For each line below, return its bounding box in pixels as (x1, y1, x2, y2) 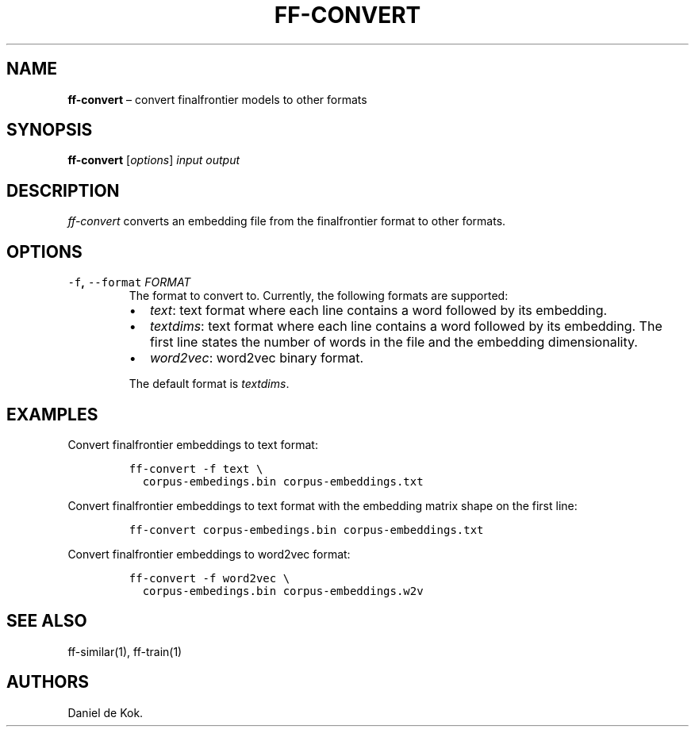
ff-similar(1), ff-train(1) (67, 644, 182, 658)
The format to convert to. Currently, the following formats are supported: (129, 289, 509, 303)
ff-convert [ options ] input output (67, 153, 240, 167)
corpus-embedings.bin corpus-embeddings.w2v (142, 584, 424, 597)
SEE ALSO (6, 611, 87, 631)
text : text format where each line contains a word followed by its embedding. (149, 302, 608, 319)
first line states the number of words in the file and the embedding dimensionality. (149, 334, 638, 351)
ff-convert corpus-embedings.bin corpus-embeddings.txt (129, 523, 484, 536)
